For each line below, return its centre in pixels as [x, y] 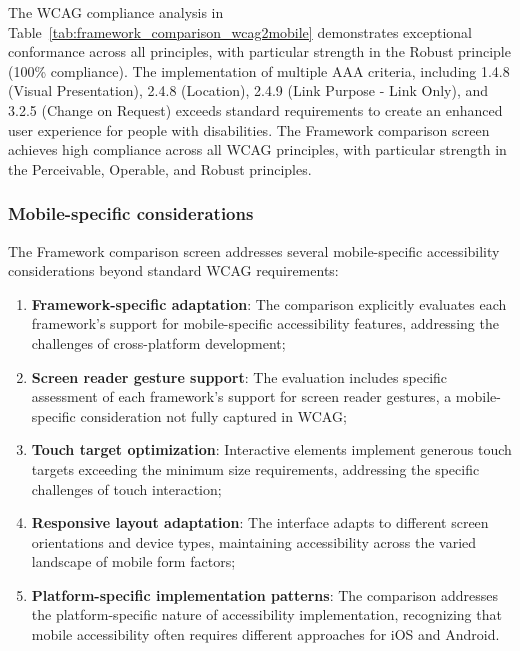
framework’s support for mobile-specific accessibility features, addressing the [265, 323]
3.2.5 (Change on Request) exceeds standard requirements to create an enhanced [255, 109]
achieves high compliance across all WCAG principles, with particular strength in [257, 149]
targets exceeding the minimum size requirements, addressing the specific [255, 468]
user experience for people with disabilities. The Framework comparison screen [249, 129]
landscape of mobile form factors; [133, 561]
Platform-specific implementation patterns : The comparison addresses [265, 594]
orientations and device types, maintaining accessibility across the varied [254, 541]
